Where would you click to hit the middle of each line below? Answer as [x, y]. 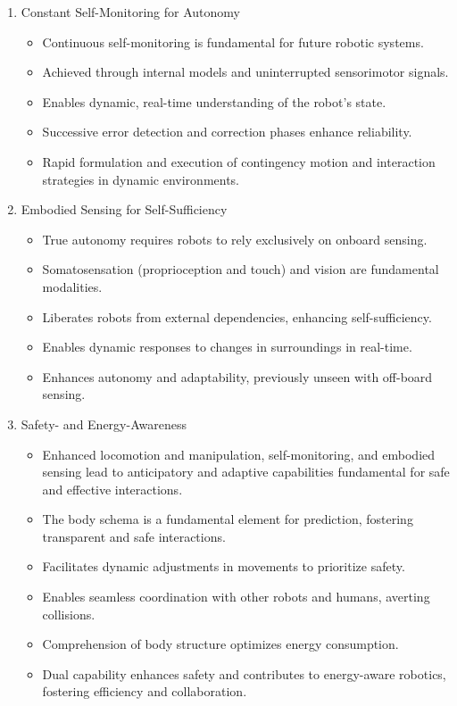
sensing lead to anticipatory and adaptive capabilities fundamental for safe [246, 472]
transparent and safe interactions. [134, 536]
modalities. [72, 286]
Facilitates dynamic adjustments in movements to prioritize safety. [224, 566]
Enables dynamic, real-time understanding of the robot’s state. [214, 101]
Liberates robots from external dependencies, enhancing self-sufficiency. [237, 316]
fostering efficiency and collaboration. [145, 691]
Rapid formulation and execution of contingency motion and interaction [239, 161]
